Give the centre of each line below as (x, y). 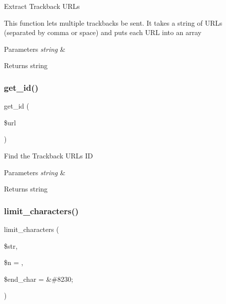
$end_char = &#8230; (39, 279)
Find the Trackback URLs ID (49, 155)
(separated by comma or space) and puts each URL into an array (103, 32)
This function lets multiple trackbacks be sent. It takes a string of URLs (113, 22)
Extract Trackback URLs (42, 6)
